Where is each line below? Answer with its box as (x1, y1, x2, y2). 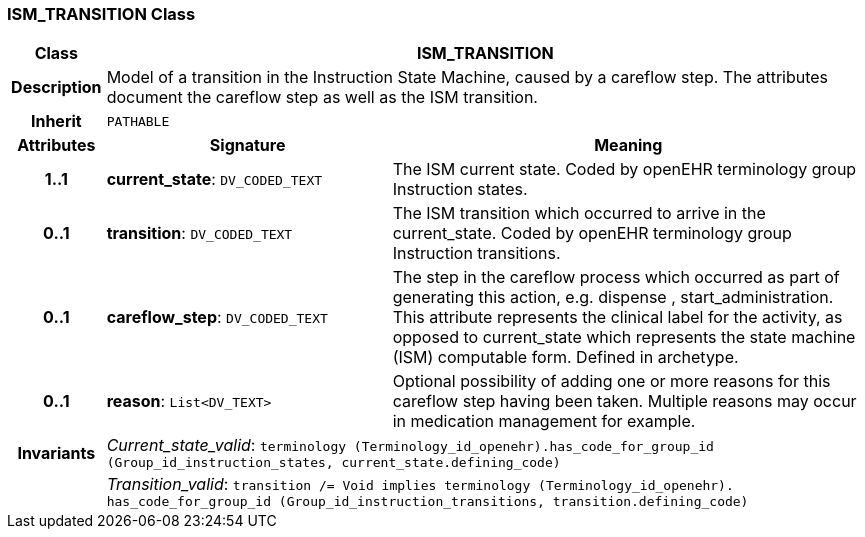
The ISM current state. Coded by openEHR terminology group (392, 159, 857, 180)
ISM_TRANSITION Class (7, 4, 196, 24)
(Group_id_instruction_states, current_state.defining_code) (106, 455, 561, 471)
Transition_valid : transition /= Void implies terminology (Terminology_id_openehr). (106, 474, 734, 495)
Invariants (17, 442, 96, 463)
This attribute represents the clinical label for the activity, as (392, 307, 843, 328)
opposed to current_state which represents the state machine (392, 327, 856, 348)
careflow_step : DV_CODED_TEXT (106, 307, 328, 328)
